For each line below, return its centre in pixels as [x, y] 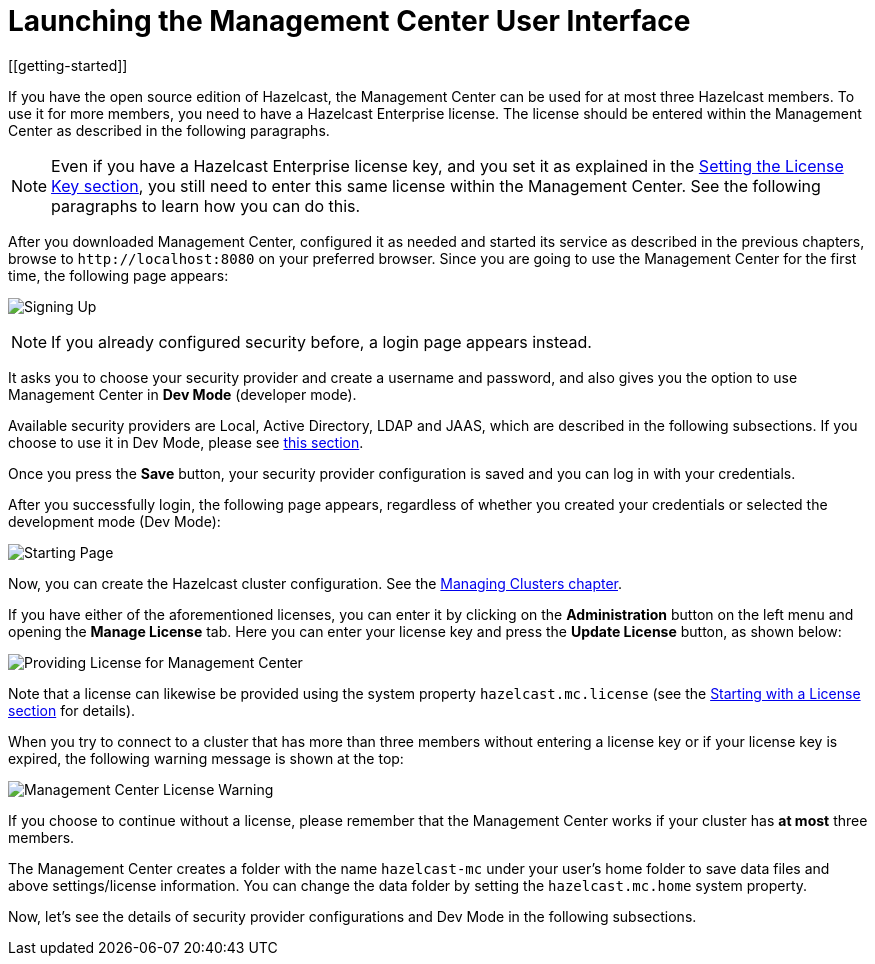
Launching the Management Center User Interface [349, 21]
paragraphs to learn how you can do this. [206, 205]
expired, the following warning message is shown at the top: [206, 758]
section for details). [72, 710]
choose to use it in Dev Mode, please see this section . [186, 442]
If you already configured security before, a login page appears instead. [321, 341]
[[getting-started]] [68, 65]
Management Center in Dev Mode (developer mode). [182, 394]
